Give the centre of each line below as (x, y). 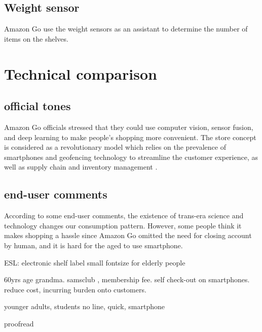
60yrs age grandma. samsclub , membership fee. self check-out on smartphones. (127, 279)
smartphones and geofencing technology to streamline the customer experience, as (131, 157)
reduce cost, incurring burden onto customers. (75, 289)
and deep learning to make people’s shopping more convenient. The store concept (130, 137)
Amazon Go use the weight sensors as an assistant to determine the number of (126, 29)
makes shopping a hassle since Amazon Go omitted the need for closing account (128, 235)
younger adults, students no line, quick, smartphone (84, 306)
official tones (38, 106)
